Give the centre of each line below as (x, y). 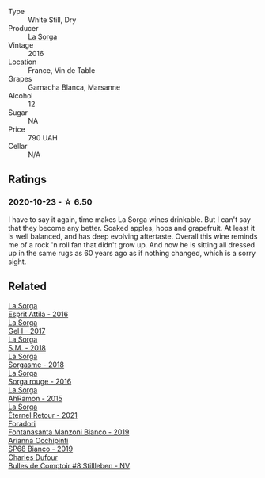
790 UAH (43, 138)
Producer (23, 28)
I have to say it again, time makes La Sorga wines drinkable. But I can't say (130, 219)
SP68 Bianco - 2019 (41, 449)
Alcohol (21, 96)
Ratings (28, 180)
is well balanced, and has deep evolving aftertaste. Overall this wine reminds (133, 236)
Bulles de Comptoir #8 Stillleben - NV (69, 465)
